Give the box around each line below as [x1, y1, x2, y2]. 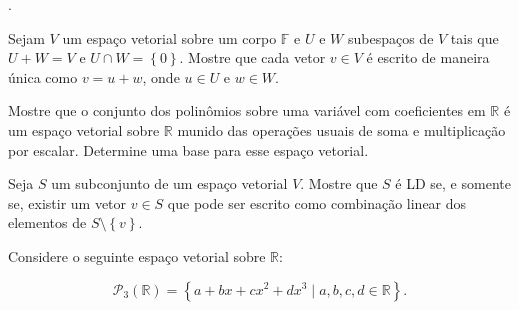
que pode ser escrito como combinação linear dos [167, 192, 467, 213]
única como [8, 66, 78, 87]
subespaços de [347, 27, 434, 48]
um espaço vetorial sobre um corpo [62, 27, 277, 48]
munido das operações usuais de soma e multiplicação [177, 119, 506, 140]
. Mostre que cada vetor [179, 47, 326, 68]
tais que [450, 27, 499, 48]
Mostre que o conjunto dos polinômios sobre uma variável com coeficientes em [8, 100, 486, 121]
